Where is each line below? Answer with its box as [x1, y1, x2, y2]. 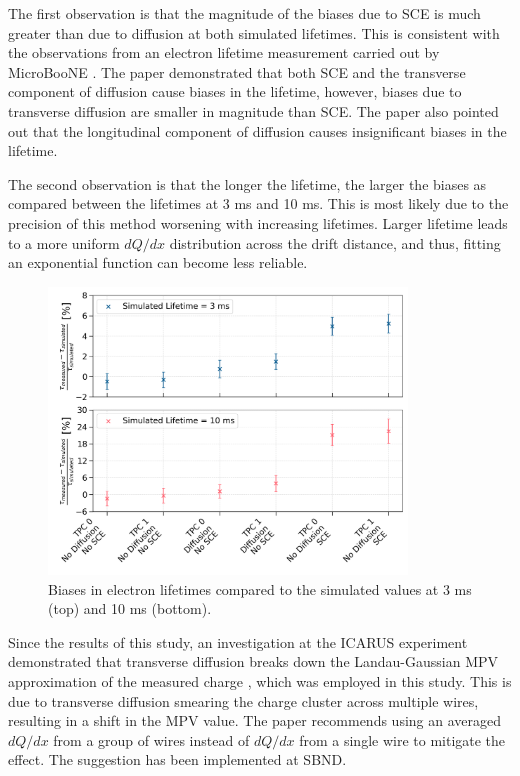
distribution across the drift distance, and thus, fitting [169, 232, 501, 253]
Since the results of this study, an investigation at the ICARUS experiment [8, 631, 468, 652]
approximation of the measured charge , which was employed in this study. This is [8, 670, 512, 691]
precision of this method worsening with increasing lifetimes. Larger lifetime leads [8, 212, 508, 233]
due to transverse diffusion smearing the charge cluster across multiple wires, [8, 690, 479, 711]
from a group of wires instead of [53, 729, 250, 750]
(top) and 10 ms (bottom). [48, 598, 212, 619]
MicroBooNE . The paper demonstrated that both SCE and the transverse [8, 61, 466, 82]
